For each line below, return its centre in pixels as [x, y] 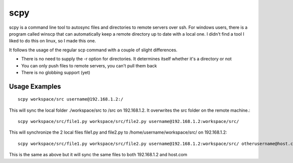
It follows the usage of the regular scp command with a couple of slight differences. [93, 50]
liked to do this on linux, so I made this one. [52, 41]
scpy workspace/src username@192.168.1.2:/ [71, 99]
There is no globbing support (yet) [56, 72]
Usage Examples [35, 86]
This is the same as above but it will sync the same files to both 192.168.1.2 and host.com [98, 155]
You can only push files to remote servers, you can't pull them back [89, 65]
